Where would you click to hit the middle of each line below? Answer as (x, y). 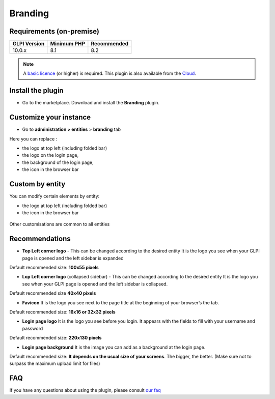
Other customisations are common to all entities (60, 224)
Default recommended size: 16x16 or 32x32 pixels (62, 312)
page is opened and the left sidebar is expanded (73, 258)
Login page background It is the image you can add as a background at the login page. (114, 347)
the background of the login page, (58, 162)
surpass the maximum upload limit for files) (55, 363)
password (33, 328)
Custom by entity (37, 184)
